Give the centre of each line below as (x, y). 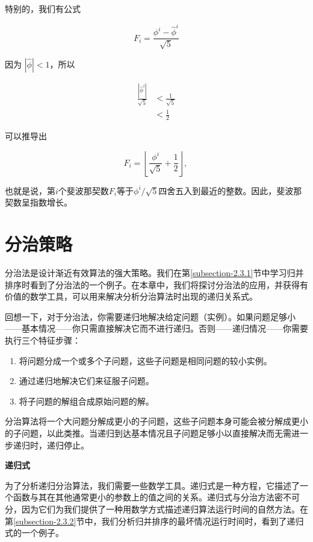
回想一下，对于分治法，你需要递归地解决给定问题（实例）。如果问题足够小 (150, 316)
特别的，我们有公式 (43, 8)
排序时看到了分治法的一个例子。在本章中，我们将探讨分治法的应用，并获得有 (156, 284)
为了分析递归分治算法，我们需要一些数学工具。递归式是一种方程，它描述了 (152, 485)
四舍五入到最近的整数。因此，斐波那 (230, 190)
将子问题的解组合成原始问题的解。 (86, 401)
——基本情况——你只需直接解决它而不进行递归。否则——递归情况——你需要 (156, 328)
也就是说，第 (30, 190)
